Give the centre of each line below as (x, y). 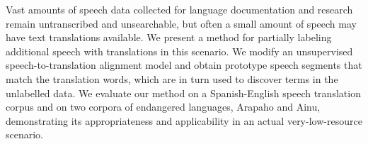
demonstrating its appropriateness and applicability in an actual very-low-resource (184, 120)
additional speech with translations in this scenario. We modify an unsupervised (179, 51)
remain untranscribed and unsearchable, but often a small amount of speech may (181, 23)
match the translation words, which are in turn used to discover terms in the (172, 78)
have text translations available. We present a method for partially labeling (169, 37)
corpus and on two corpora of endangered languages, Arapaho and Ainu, (163, 107)
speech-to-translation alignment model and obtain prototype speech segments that (184, 65)
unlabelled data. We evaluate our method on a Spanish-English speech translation (183, 93)
